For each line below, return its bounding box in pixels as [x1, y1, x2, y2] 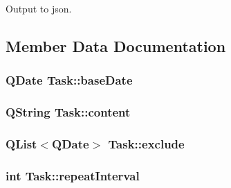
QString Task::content [6, 103, 131, 121]
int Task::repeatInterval [6, 166, 140, 184]
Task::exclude [108, 135, 185, 152]
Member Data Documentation [6, 35, 226, 56]
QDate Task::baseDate [6, 71, 133, 89]
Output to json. [6, 1, 72, 15]
